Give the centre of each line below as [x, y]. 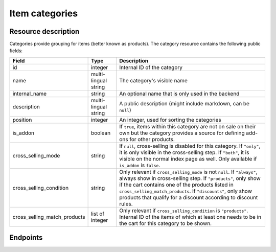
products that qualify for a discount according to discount [189, 197]
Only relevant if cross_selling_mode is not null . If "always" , [188, 172]
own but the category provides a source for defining [182, 133]
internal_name [30, 94]
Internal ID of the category [151, 67]
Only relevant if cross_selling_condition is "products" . [184, 211]
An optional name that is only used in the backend [179, 94]
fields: [16, 51]
